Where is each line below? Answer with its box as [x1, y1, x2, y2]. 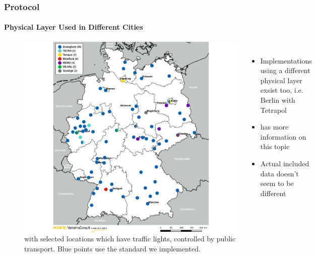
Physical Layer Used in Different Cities [4, 22, 143, 32]
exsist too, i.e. [260, 85, 303, 95]
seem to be [260, 178, 294, 188]
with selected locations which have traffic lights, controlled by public [24, 233, 236, 243]
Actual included [260, 158, 309, 168]
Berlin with [260, 95, 295, 105]
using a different [260, 65, 310, 76]
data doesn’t [260, 168, 299, 178]
